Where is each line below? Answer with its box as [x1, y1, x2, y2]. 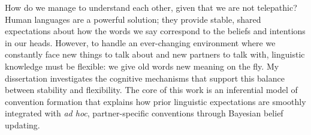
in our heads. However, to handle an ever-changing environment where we [5, 36, 276, 49]
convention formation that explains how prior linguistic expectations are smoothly [5, 95, 306, 107]
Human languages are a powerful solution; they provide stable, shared [5, 13, 261, 25]
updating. [5, 118, 40, 131]
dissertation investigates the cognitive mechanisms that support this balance [5, 71, 285, 84]
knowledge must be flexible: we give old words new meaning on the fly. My [5, 59, 279, 72]
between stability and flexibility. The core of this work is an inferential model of [5, 83, 298, 96]
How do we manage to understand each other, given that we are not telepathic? [5, 1, 297, 13]
